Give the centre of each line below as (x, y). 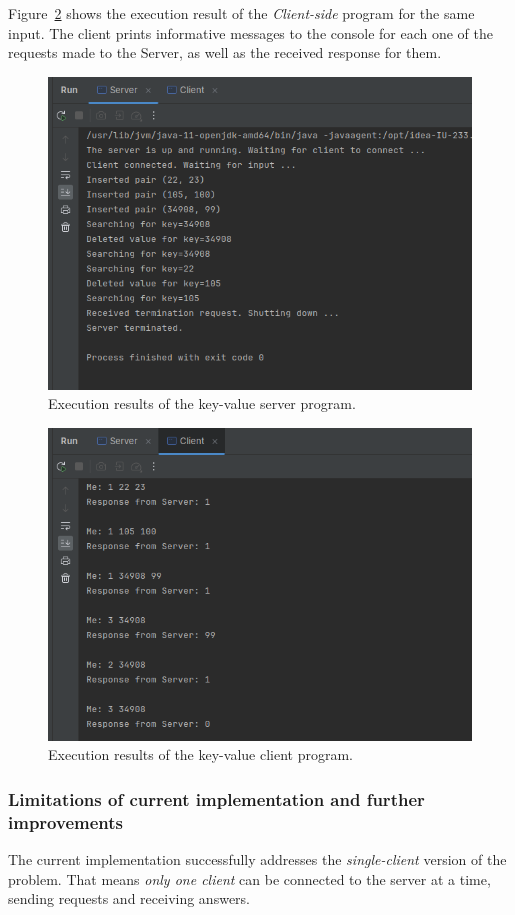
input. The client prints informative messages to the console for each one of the (251, 32)
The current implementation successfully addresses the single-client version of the (257, 859)
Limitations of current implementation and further (216, 798)
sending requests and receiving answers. (129, 898)
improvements (65, 821)
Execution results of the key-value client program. (200, 754)
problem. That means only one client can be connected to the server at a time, (249, 878)
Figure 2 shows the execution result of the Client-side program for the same (241, 13)
